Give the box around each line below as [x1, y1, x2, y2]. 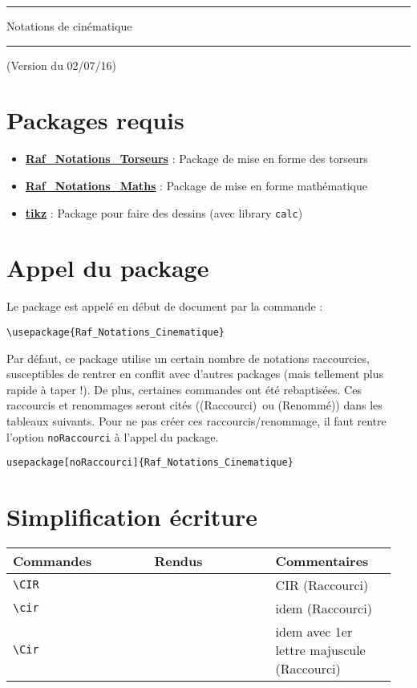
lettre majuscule [275, 640, 366, 659]
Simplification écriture [6, 500, 258, 532]
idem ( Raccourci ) [275, 598, 372, 617]
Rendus [154, 551, 203, 570]
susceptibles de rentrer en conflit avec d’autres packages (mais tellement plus [6, 365, 384, 382]
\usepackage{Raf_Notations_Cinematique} [6, 326, 225, 338]
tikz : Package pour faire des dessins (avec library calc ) [25, 204, 303, 221]
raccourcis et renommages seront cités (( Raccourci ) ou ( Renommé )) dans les [6, 397, 383, 413]
